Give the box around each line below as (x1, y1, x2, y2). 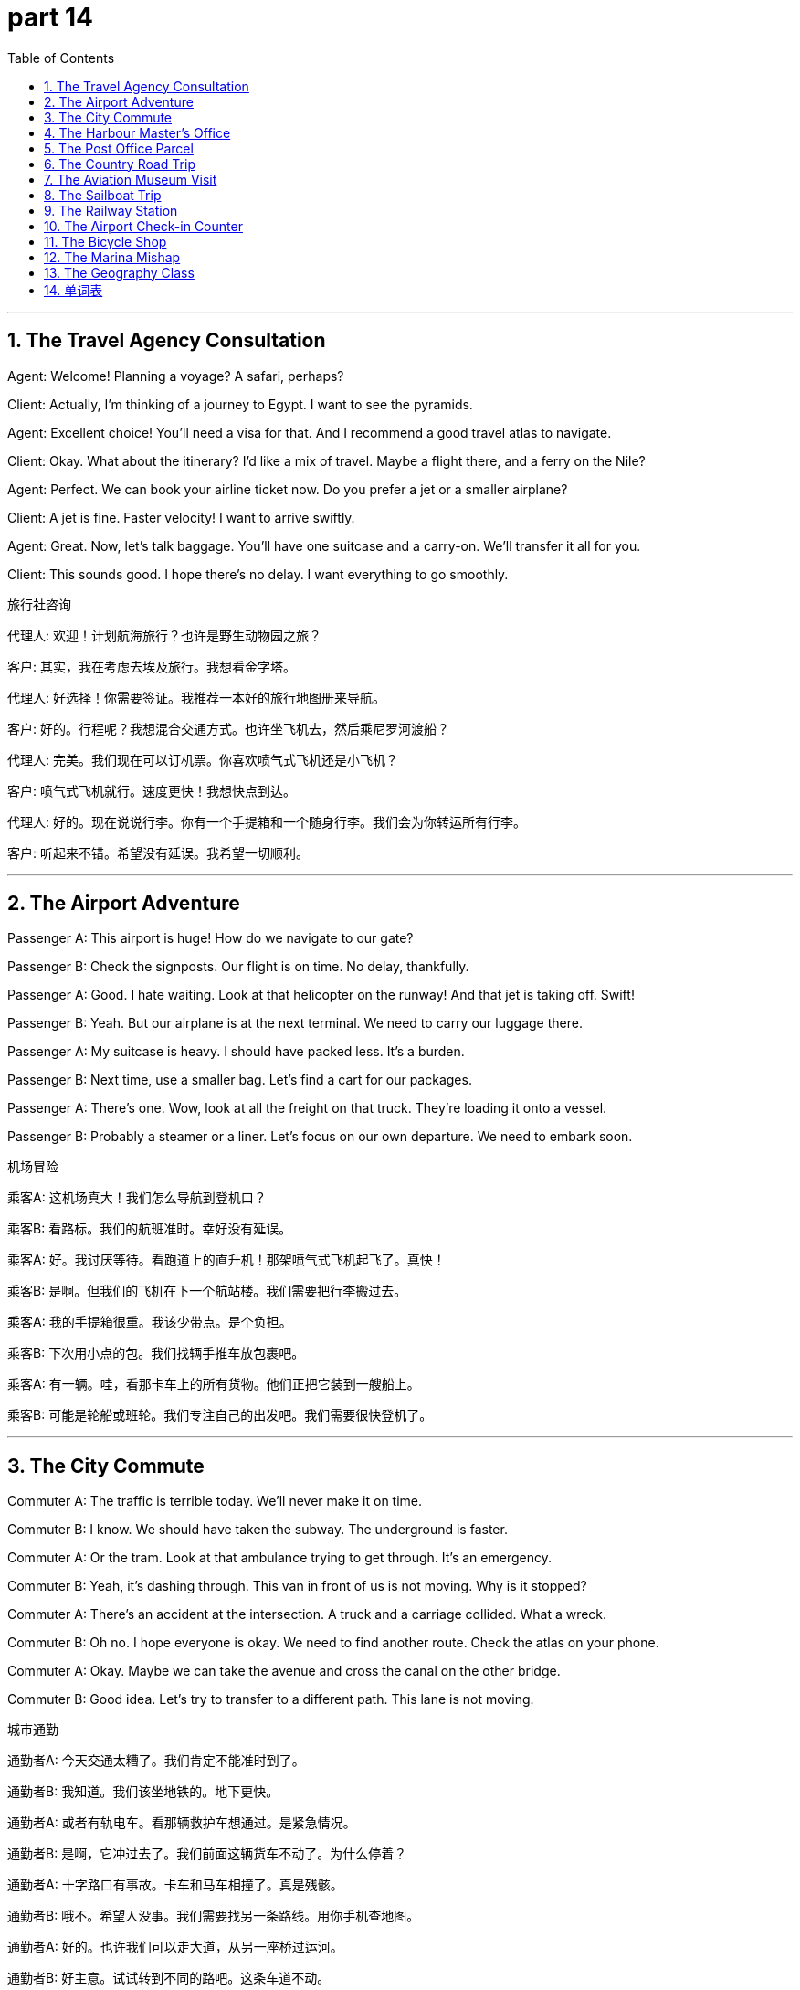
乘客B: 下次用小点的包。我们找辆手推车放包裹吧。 (7, 1345, 305, 1361)
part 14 (7, 2, 94, 33)
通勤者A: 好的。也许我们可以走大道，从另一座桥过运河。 (7, 1939, 343, 1955)
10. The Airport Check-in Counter (44, 217, 243, 234)
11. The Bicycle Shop (44, 233, 167, 249)
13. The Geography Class (44, 264, 195, 281)
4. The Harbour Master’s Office (44, 124, 231, 141)
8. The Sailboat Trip (44, 186, 162, 203)
